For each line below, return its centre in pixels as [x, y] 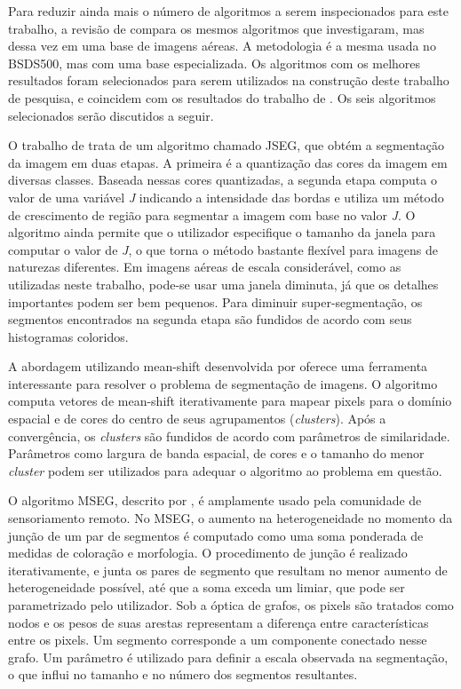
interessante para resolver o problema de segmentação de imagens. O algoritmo [223, 383]
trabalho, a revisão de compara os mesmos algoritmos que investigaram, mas [216, 28]
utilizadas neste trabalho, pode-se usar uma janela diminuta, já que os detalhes [223, 284]
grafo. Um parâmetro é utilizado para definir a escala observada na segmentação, [228, 657]
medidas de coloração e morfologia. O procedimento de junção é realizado [208, 553]
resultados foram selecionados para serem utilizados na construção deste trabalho [229, 80]
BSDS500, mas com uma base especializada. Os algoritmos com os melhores [215, 63]
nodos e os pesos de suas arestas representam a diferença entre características [219, 622]
